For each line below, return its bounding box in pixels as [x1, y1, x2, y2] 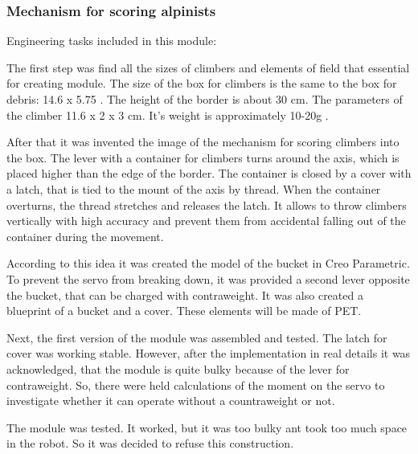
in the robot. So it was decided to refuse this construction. [6, 435, 294, 452]
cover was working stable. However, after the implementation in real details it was [6, 345, 411, 362]
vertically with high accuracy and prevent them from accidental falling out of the [6, 212, 406, 229]
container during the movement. [6, 227, 164, 244]
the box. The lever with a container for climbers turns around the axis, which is [6, 149, 400, 166]
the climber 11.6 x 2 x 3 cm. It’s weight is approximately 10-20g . [6, 106, 329, 123]
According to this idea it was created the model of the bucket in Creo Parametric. [6, 255, 410, 272]
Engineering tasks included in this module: [6, 32, 217, 49]
